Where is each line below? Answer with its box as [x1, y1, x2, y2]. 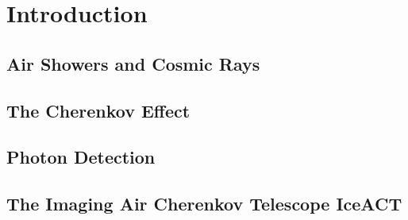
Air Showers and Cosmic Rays [6, 51, 260, 75]
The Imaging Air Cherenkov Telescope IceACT [6, 191, 402, 216]
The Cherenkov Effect [6, 98, 191, 122]
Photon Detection [6, 145, 156, 169]
